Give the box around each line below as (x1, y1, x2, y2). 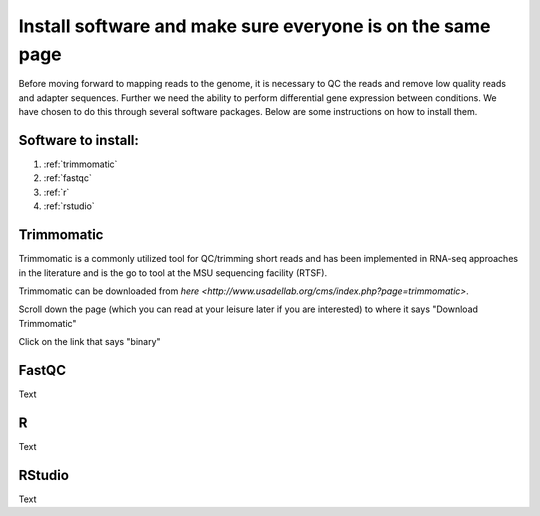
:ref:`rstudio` (43, 200, 95, 212)
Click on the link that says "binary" (18, 336, 161, 348)
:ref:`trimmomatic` (43, 158, 118, 170)
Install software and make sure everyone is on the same (18, 15, 491, 37)
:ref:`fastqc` (43, 172, 92, 184)
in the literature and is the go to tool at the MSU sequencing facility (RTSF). (18, 266, 328, 279)
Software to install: (18, 131, 140, 149)
